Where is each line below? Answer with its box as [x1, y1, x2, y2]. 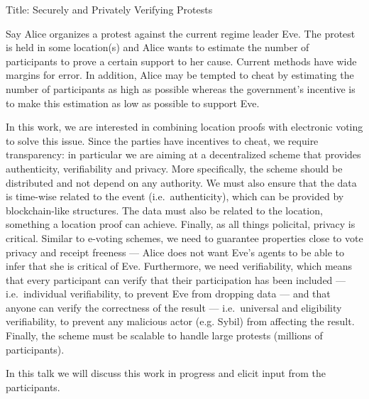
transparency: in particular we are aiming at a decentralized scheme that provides [6, 147, 361, 162]
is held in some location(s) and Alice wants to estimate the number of [6, 40, 309, 55]
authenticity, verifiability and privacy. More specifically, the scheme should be [6, 160, 343, 175]
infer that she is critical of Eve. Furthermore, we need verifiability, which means [6, 258, 353, 273]
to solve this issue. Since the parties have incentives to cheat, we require [6, 133, 319, 148]
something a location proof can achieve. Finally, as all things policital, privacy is [6, 217, 356, 231]
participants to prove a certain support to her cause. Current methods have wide [6, 53, 357, 68]
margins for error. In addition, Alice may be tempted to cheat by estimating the [6, 67, 354, 82]
